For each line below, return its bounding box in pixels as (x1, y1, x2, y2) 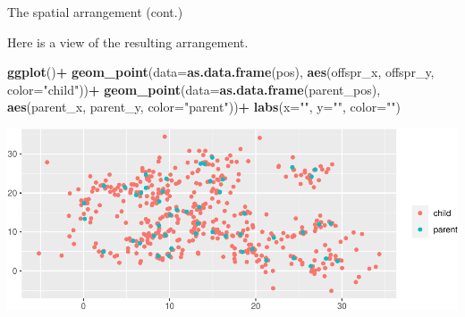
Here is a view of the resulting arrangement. (7, 32, 249, 51)
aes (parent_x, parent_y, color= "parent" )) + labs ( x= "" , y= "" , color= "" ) (7, 97, 401, 116)
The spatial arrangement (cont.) (7, 3, 183, 21)
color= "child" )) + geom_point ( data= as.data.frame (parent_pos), (7, 79, 381, 98)
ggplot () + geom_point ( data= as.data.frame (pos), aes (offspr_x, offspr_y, (7, 63, 435, 81)
